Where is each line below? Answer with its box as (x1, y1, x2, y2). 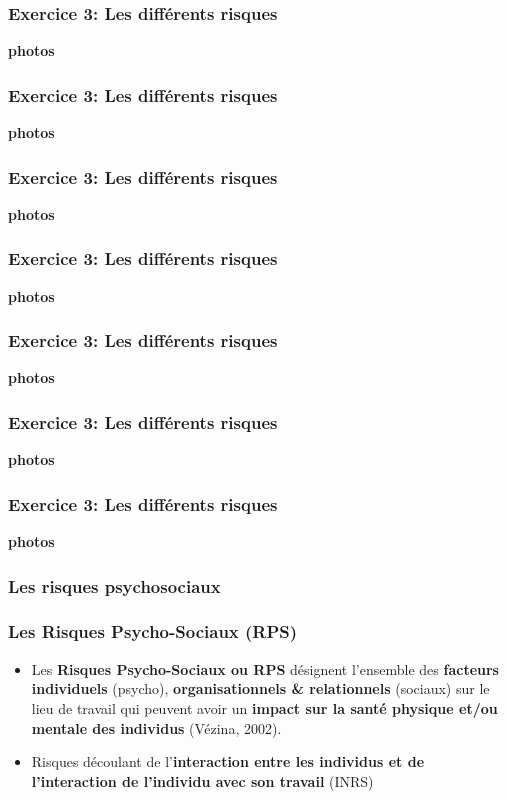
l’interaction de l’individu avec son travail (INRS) (31, 770, 374, 791)
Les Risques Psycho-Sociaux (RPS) (8, 619, 298, 644)
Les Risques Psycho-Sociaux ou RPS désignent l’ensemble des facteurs (31, 658, 499, 679)
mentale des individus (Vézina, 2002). (31, 717, 282, 738)
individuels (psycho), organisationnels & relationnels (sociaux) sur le (31, 678, 490, 699)
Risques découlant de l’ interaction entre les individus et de (31, 751, 425, 772)
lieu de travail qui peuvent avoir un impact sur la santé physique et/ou (31, 697, 498, 718)
